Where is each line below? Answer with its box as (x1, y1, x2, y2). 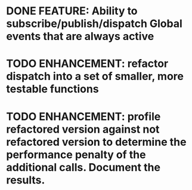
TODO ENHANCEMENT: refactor (6, 57, 169, 71)
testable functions (6, 82, 100, 96)
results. (6, 173, 45, 186)
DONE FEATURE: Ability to (6, 4, 138, 18)
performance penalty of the (6, 148, 146, 161)
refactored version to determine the (6, 135, 187, 149)
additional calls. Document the (6, 160, 161, 174)
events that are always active (6, 30, 154, 43)
